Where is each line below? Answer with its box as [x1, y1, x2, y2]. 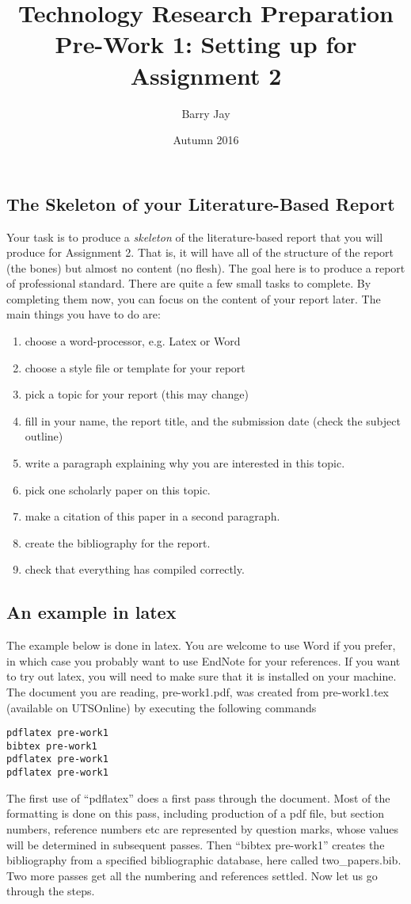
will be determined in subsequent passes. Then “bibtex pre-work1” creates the [6, 836, 385, 853]
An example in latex [6, 600, 177, 624]
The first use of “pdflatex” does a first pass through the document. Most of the [6, 789, 390, 806]
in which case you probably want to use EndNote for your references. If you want [6, 652, 401, 669]
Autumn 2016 [173, 132, 239, 148]
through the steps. [6, 883, 95, 899]
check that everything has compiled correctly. [25, 561, 245, 578]
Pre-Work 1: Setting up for [55, 28, 357, 60]
